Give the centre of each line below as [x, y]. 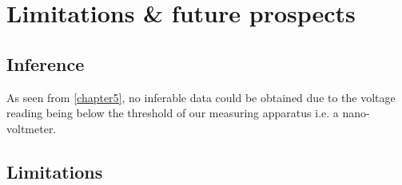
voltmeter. [32, 128]
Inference [46, 63]
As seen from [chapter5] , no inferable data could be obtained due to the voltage [201, 97]
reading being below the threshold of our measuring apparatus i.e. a [173, 113]
